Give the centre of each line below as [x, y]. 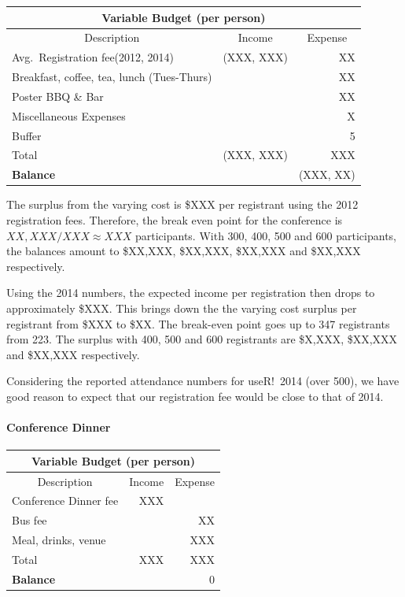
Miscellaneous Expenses [69, 115]
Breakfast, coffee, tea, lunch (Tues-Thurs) [112, 77]
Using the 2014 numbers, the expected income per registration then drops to [191, 293]
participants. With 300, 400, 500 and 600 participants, [266, 235]
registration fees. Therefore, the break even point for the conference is [175, 219]
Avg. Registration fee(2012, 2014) [93, 57]
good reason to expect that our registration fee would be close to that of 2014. [195, 396]
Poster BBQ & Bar [58, 96]
